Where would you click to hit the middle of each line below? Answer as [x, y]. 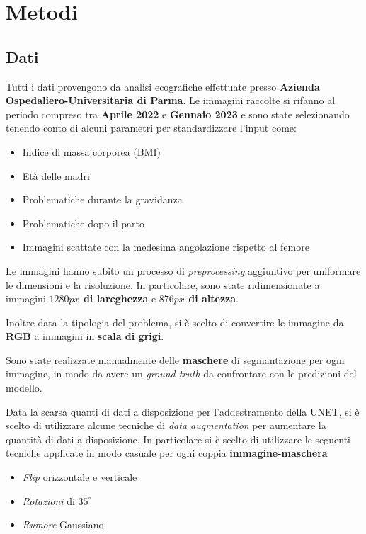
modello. [24, 388]
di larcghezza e [120, 299]
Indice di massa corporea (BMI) [92, 151]
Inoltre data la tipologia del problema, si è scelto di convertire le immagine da [175, 322]
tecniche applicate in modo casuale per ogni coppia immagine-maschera [167, 453]
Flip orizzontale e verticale [80, 477]
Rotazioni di [48, 500]
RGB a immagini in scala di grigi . [85, 336]
